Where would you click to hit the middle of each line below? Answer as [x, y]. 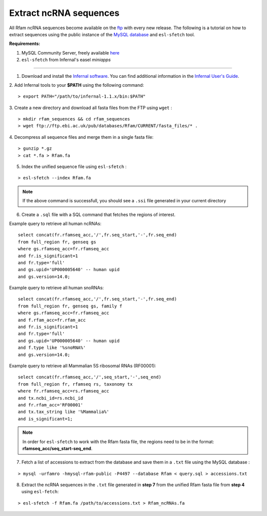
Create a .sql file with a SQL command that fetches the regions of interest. [98, 214]
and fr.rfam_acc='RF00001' [51, 405]
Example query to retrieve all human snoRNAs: [56, 288]
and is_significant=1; [45, 419]
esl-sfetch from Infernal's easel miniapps [66, 60]
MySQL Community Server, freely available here [70, 53]
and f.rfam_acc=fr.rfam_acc [52, 320]
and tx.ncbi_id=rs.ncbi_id [51, 398]
